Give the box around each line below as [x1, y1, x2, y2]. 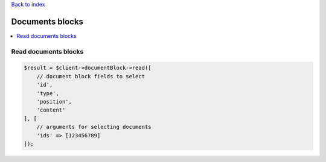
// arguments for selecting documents [36, 123, 152, 131]
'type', [36, 90, 60, 96]
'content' [36, 107, 66, 114]
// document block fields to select [36, 73, 145, 79]
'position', [36, 98, 72, 105]
